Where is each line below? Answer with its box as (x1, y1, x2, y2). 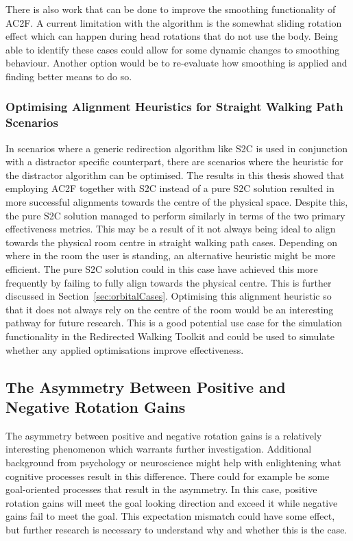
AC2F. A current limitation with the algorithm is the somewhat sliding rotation (5, 15, 342, 29)
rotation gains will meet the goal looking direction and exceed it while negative (5, 495, 338, 509)
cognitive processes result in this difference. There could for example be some (5, 468, 330, 483)
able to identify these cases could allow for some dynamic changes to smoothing (5, 42, 340, 56)
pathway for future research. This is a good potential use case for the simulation (5, 315, 343, 330)
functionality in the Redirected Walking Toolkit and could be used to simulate (5, 329, 334, 344)
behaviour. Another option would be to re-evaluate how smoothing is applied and (5, 56, 348, 70)
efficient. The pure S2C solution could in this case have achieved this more (5, 262, 318, 276)
